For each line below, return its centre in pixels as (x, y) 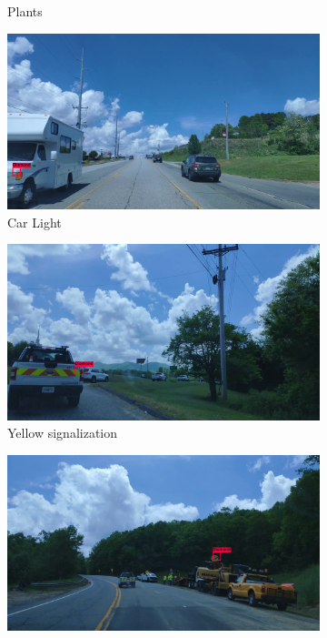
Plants (25, 11)
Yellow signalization (63, 433)
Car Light (35, 222)
